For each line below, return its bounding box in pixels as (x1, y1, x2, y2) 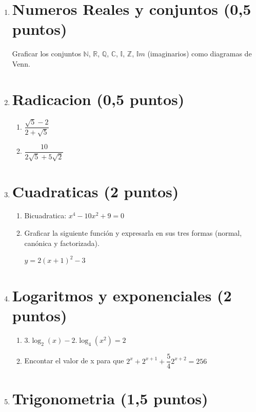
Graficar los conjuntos (12, 48, 81, 59)
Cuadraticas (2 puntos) (12, 180, 179, 201)
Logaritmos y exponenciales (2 (12, 285, 232, 305)
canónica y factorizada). (24, 237, 100, 248)
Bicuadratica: (24, 210, 67, 221)
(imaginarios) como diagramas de (147, 48, 252, 59)
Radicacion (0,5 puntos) (12, 88, 185, 109)
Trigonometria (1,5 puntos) (12, 388, 208, 409)
